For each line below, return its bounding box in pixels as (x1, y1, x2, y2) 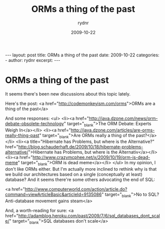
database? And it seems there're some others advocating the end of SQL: (5, 177, 155, 183)
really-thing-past (5, 132, 40, 138)
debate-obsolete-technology (5, 120, 64, 127)
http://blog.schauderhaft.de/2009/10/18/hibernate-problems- (18, 144, 144, 150)
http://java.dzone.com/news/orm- (89, 115, 158, 121)
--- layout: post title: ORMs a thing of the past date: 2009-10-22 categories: (5, 52, 160, 58)
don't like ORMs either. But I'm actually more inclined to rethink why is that (5, 166, 157, 172)
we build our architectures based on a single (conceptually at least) (5, 172, 143, 178)
